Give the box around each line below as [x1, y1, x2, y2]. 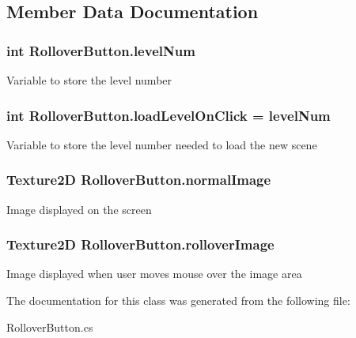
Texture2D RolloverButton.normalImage [6, 170, 271, 190]
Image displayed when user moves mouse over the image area [6, 265, 302, 282]
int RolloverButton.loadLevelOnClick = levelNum [6, 105, 331, 125]
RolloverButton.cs [6, 318, 93, 335]
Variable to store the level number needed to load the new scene [6, 136, 317, 152]
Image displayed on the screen [6, 201, 152, 217]
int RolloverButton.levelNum [6, 40, 195, 60]
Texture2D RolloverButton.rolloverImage [6, 235, 275, 254]
